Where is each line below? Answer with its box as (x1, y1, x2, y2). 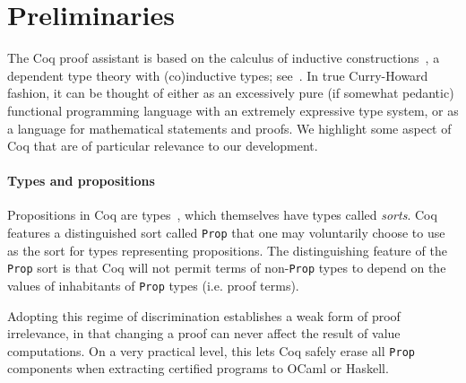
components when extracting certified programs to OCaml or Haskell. (7, 359, 389, 378)
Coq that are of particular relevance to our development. (7, 136, 318, 155)
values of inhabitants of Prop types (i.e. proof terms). (7, 275, 299, 294)
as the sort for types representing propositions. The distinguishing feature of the (7, 240, 447, 259)
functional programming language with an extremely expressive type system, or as (7, 100, 459, 119)
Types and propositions (7, 171, 155, 190)
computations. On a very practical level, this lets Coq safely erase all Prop (7, 341, 415, 360)
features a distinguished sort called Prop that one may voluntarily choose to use (7, 223, 445, 242)
